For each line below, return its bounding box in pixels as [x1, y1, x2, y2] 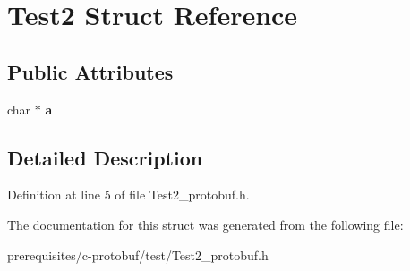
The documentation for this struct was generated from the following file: [7, 215, 404, 233]
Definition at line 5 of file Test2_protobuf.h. [7, 185, 250, 204]
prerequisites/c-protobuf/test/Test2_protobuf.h [7, 245, 269, 264]
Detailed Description [7, 143, 203, 171]
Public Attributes [7, 57, 174, 85]
